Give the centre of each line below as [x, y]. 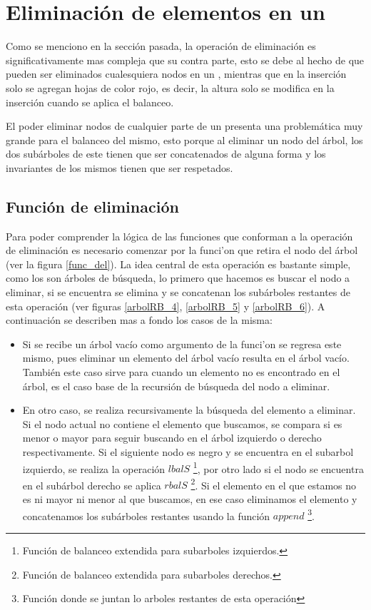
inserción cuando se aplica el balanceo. [90, 102]
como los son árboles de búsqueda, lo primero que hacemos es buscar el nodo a [178, 278]
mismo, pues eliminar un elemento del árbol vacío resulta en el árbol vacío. [186, 358]
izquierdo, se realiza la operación [94, 468]
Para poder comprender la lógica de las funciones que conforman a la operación [179, 236]
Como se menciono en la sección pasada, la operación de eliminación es [161, 46]
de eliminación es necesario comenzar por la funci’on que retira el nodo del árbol [182, 250]
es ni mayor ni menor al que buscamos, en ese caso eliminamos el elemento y [190, 499]
